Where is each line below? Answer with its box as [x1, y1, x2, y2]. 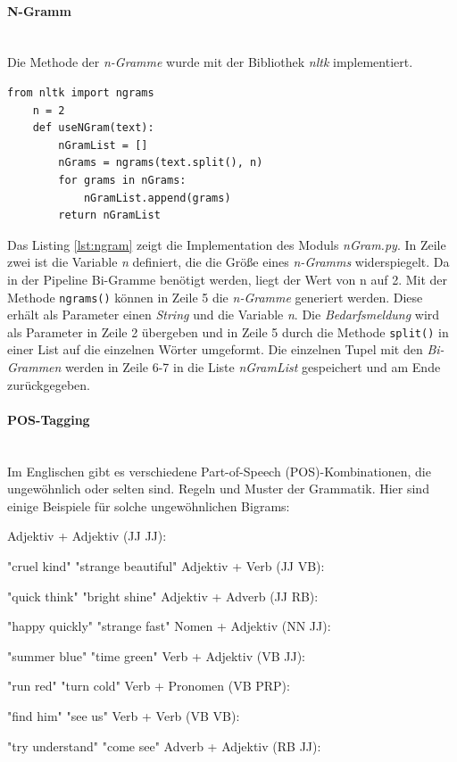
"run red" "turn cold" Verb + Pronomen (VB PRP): [7, 676, 290, 695]
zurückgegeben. [7, 375, 90, 393]
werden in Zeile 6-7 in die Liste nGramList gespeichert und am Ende [65, 358, 441, 377]
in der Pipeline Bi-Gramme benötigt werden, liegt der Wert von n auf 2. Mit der [7, 269, 448, 288]
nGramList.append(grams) [83, 191, 231, 204]
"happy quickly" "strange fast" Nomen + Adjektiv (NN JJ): [7, 617, 331, 635]
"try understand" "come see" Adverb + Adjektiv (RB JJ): [7, 736, 321, 755]
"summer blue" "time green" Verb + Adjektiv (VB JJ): [7, 646, 305, 665]
